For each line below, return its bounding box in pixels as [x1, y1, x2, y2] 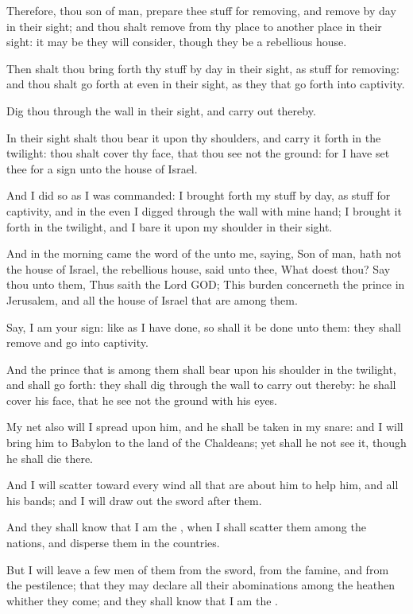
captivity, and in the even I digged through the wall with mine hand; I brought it [6, 202, 402, 219]
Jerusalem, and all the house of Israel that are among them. [6, 291, 298, 308]
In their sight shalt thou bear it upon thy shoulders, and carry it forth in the [6, 129, 381, 146]
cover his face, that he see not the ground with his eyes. [6, 391, 278, 408]
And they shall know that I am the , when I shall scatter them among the [6, 519, 366, 535]
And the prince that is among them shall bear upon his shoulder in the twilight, [6, 360, 396, 377]
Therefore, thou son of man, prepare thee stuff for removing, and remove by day [6, 2, 396, 18]
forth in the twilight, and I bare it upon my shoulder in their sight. [6, 218, 333, 235]
